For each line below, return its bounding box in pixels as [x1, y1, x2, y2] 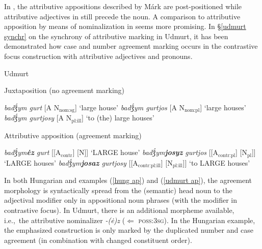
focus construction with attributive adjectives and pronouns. [4, 50, 193, 61]
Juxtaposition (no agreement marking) [4, 85, 125, 96]
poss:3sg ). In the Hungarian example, [138, 214, 255, 225]
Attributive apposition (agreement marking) [4, 130, 142, 140]
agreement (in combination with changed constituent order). [4, 234, 192, 245]
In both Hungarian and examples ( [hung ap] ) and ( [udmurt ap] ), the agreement [4, 175, 252, 185]
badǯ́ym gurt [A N [4, 102, 60, 112]
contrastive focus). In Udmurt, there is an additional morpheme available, [4, 204, 234, 215]
